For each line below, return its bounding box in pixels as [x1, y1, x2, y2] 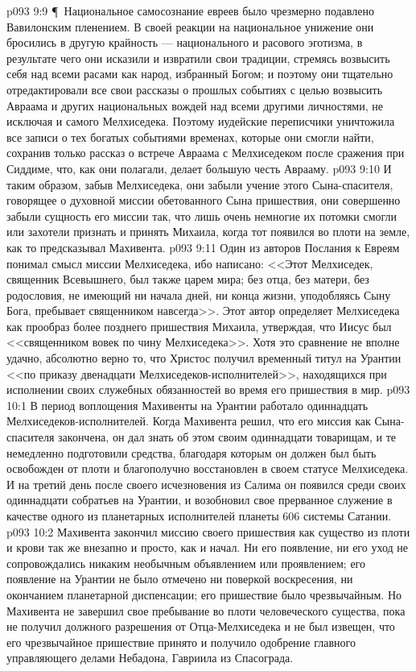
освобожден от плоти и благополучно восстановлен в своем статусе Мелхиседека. [6, 460, 409, 477]
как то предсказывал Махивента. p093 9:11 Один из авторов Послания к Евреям [6, 238, 400, 255]
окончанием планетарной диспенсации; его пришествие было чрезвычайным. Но [6, 586, 402, 603]
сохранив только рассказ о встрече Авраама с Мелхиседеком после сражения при [6, 144, 405, 161]
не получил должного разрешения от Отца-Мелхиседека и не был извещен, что [6, 618, 395, 635]
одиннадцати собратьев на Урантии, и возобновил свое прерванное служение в [6, 491, 393, 508]
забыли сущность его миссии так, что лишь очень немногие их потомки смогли [6, 207, 397, 224]
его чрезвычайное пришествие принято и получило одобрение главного [6, 633, 356, 650]
